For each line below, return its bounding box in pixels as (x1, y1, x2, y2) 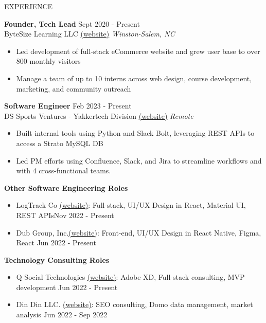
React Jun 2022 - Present (16, 237, 96, 248)
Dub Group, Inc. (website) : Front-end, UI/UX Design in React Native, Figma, (16, 227, 261, 238)
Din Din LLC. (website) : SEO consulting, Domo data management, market (16, 299, 253, 310)
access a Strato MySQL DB (16, 137, 103, 148)
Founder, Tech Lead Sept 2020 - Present (4, 18, 140, 29)
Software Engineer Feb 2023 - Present (4, 100, 132, 111)
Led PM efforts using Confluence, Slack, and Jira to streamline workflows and (16, 155, 262, 166)
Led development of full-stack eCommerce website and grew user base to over (16, 45, 260, 56)
